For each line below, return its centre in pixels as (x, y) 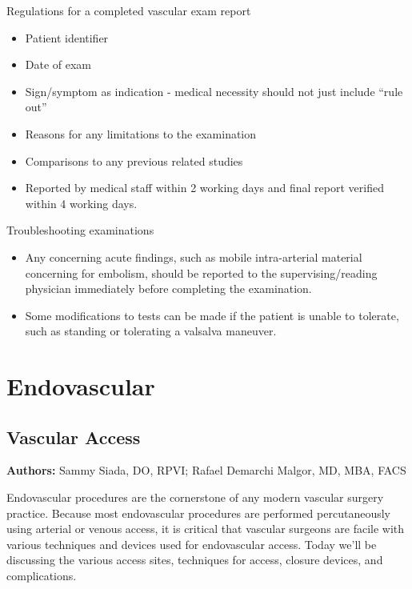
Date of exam (58, 64)
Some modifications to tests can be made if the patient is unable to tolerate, (212, 315)
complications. (42, 576)
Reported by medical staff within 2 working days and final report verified (204, 188)
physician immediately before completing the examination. (168, 288)
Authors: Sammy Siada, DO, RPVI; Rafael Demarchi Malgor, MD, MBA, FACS (206, 470)
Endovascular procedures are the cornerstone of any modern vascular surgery (195, 497)
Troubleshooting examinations (80, 230)
